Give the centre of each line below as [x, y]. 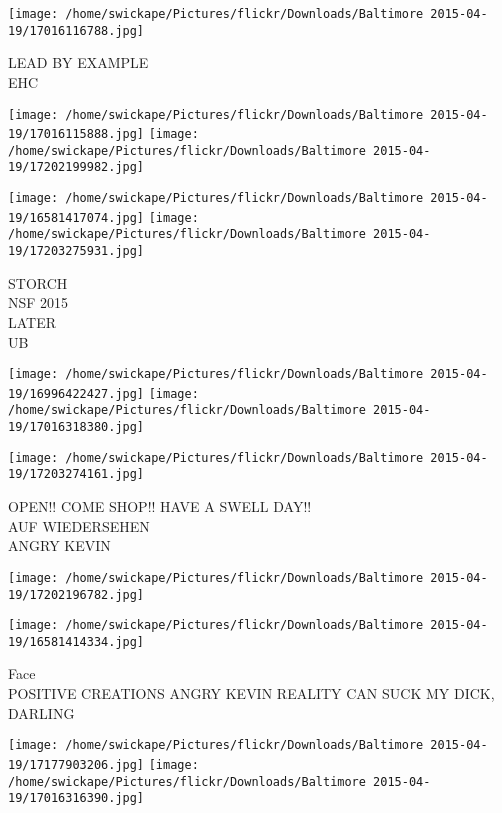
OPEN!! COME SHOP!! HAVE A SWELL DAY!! [160, 506]
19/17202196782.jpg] [76, 594]
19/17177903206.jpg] [76, 764]
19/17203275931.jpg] [76, 251]
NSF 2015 [38, 302]
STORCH [38, 282]
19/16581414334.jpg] [76, 641]
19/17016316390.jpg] [76, 798]
